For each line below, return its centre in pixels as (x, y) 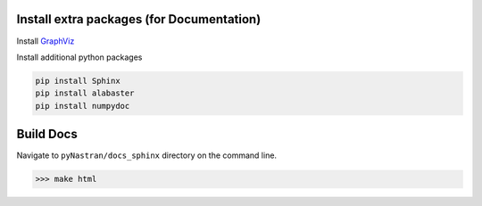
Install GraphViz (46, 41)
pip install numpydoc (83, 106)
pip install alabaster (85, 93)
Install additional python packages (79, 57)
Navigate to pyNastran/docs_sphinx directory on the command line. (146, 155)
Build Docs (47, 134)
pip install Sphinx (78, 81)
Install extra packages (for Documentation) (139, 19)
